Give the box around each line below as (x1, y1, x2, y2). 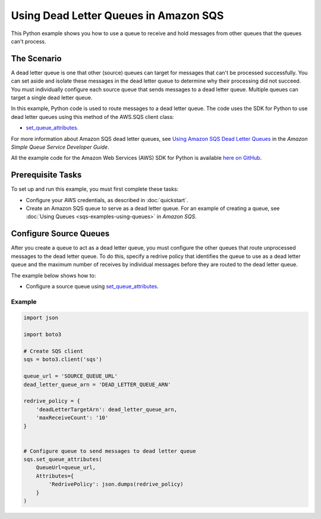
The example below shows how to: (11, 272, 96, 279)
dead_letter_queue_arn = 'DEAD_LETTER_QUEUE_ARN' (23, 381, 171, 388)
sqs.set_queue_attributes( (23, 456, 102, 463)
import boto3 (23, 331, 62, 338)
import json (23, 314, 59, 321)
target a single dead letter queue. (11, 94, 93, 101)
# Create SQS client (23, 348, 83, 355)
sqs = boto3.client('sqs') (23, 356, 102, 363)
